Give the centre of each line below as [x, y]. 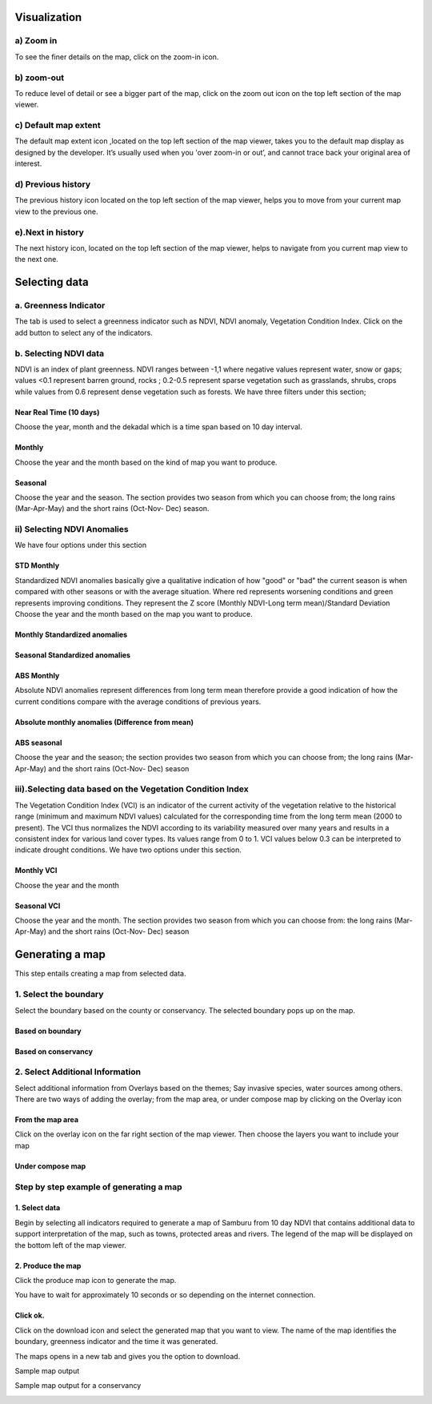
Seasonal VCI [38, 906]
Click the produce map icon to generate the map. [96, 1280]
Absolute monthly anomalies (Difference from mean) [104, 722]
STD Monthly [37, 565]
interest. [28, 163]
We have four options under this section [81, 545]
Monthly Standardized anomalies [71, 635]
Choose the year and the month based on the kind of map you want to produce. [146, 462]
